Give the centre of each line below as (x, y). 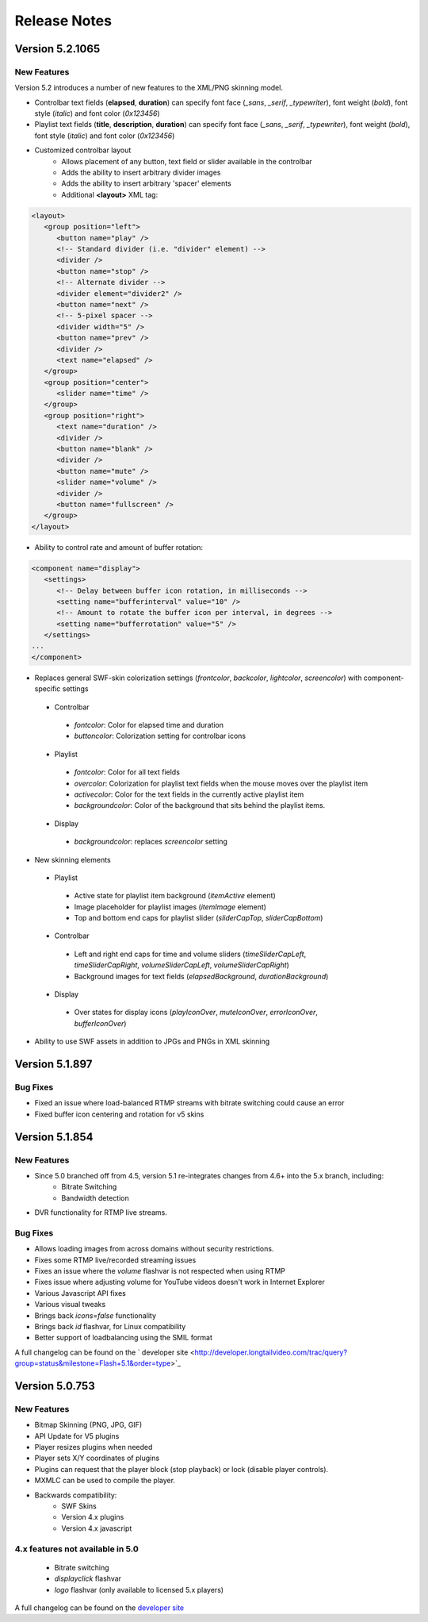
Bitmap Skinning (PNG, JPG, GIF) (88, 1425)
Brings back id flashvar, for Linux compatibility (110, 1326)
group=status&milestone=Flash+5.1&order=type (93, 1363)
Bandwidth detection (96, 1197)
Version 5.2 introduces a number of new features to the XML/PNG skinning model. (149, 88)
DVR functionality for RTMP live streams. (101, 1213)
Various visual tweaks (70, 1305)
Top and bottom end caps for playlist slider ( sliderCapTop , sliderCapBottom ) (199, 918)
